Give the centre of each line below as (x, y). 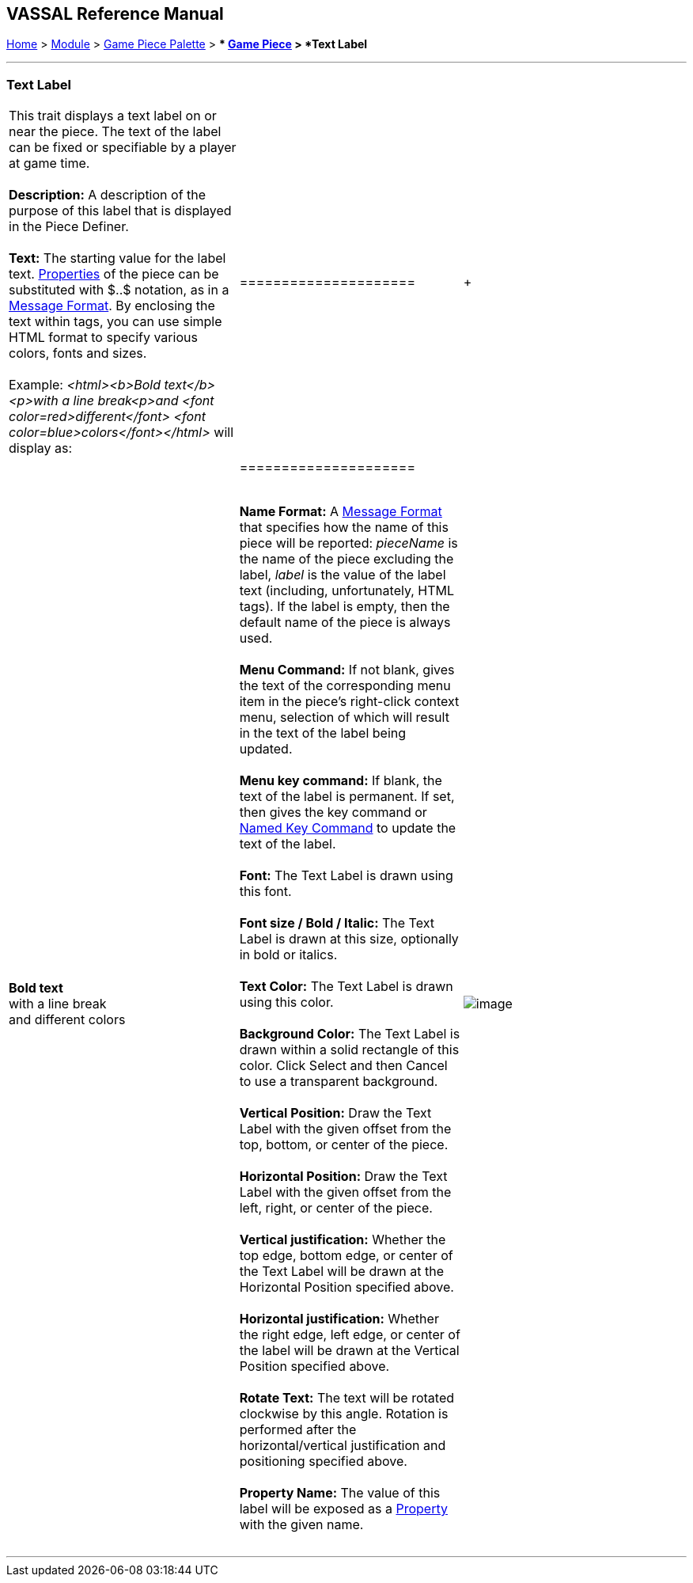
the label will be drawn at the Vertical (349, 1351)
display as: (41, 448)
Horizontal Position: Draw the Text (343, 1177)
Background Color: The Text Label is (350, 1034)
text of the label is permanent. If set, (347, 797)
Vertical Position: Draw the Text (335, 1113)
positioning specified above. (323, 1462)
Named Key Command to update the (348, 828)
